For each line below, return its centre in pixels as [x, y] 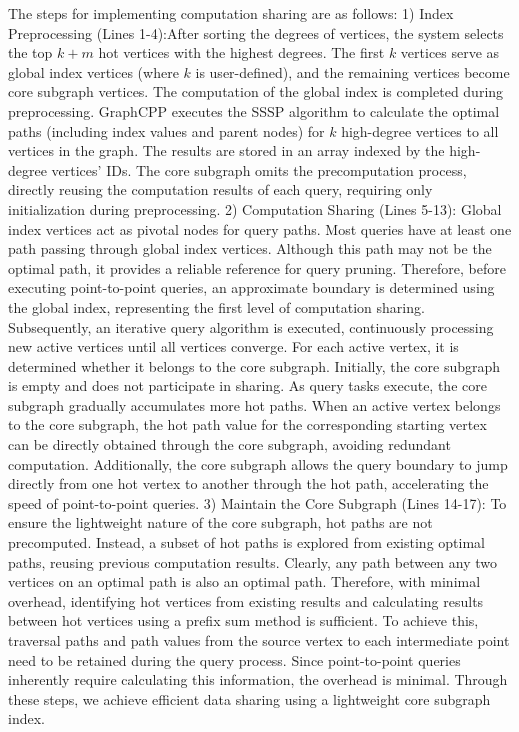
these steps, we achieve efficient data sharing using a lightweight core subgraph [249, 698]
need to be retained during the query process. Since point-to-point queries [234, 659]
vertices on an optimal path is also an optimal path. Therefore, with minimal [244, 581]
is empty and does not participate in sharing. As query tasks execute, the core [247, 385]
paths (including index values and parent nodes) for [166, 130]
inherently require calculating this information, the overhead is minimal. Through [258, 679]
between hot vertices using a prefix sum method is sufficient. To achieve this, [243, 620]
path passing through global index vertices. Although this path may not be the [250, 248]
